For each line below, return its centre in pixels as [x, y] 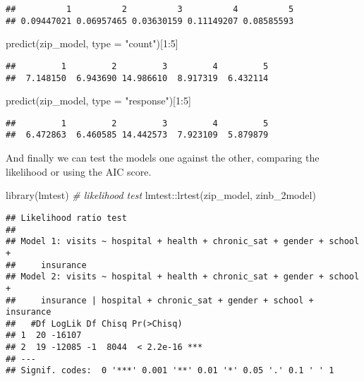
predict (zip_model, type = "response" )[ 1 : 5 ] [98, 101]
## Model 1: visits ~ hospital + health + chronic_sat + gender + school [183, 242]
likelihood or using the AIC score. [79, 171]
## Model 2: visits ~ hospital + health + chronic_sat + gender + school [183, 277]
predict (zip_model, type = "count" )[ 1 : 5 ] [92, 43]
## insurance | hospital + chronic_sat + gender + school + [160, 300]
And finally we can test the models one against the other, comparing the [163, 158]
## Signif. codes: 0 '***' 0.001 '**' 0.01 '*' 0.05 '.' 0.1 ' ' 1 [170, 371]
